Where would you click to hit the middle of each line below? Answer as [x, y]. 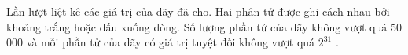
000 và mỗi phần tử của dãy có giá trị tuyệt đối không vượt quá [161, 42]
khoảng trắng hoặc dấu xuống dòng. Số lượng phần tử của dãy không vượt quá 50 [204, 26]
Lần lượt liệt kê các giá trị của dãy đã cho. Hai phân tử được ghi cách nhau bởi [198, 11]
